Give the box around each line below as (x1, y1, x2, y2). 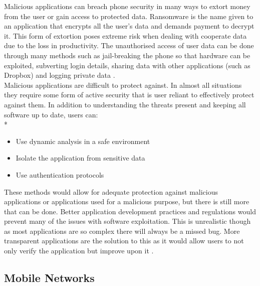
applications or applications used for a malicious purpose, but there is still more (4, 196, 249, 207)
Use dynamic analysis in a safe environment (16, 135, 150, 146)
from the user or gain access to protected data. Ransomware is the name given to (4, 11, 253, 21)
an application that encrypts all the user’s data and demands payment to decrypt (4, 21, 254, 31)
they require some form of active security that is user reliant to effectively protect (4, 89, 254, 100)
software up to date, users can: (4, 109, 98, 119)
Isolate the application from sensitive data (16, 153, 145, 163)
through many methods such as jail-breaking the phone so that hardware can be (4, 50, 250, 60)
